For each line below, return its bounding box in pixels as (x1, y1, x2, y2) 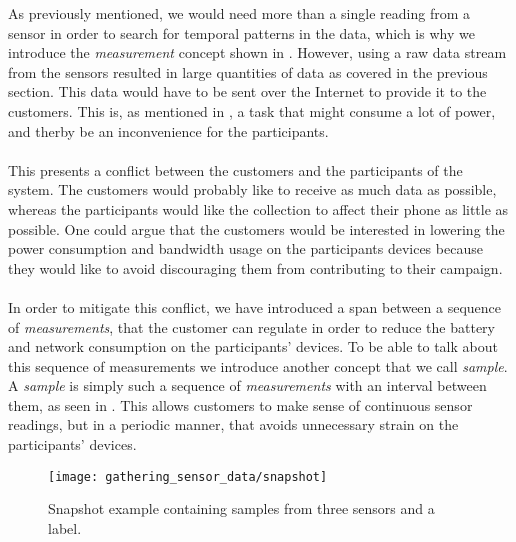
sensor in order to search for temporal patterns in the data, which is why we (8, 22, 475, 43)
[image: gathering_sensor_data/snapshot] (48, 469, 328, 484)
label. (48, 517, 82, 538)
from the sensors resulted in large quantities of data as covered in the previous (8, 61, 488, 82)
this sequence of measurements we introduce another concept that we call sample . (8, 355, 508, 376)
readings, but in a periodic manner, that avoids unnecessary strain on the (8, 414, 459, 435)
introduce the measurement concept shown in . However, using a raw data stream (8, 42, 507, 63)
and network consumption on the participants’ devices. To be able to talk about (8, 336, 498, 357)
